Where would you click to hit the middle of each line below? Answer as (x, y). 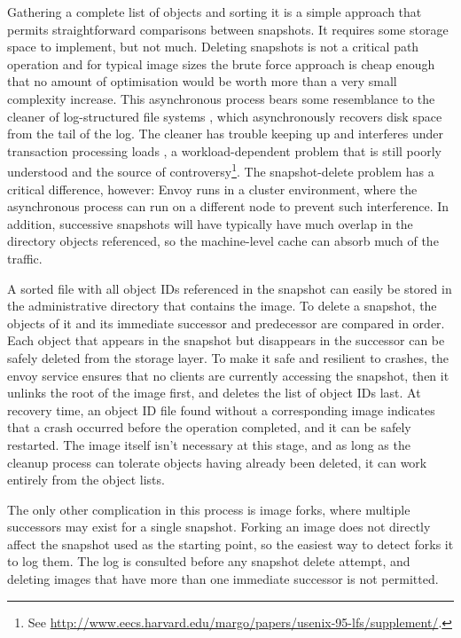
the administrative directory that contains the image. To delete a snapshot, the (222, 306)
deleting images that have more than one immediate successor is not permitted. (223, 579)
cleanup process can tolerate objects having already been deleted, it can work (217, 462)
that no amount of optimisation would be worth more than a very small (202, 81)
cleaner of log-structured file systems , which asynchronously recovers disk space (225, 116)
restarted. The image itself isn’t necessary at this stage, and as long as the (209, 444)
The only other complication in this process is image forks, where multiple (209, 509)
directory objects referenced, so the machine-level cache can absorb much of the (223, 241)
